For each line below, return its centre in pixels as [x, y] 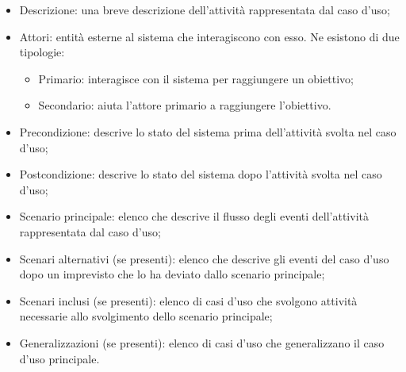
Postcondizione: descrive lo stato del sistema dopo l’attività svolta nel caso [201, 174]
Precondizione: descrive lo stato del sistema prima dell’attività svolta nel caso [208, 131]
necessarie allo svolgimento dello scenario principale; [146, 316]
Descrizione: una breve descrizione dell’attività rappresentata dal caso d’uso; [205, 10]
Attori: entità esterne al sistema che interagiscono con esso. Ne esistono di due [209, 36]
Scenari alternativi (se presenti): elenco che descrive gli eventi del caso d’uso [204, 258]
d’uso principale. [59, 358]
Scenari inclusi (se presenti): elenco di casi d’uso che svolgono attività [188, 300]
